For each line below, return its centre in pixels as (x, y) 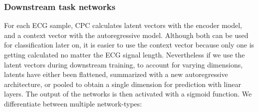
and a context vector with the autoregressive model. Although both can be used (126, 35)
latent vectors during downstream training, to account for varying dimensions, (124, 64)
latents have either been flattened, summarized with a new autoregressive (116, 74)
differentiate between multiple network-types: (73, 103)
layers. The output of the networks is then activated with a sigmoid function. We (128, 94)
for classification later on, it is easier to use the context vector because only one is (129, 45)
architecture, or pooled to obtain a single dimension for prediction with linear (123, 84)
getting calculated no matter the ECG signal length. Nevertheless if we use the (125, 54)
